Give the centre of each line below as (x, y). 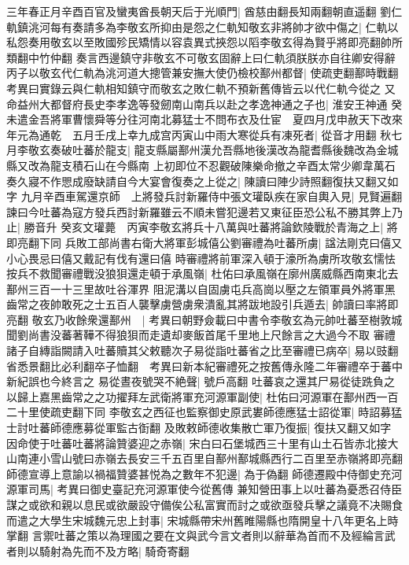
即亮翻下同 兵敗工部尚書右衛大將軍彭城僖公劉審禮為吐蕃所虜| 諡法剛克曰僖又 (204, 242)
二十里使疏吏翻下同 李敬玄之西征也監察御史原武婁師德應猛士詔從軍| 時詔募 (199, 412)
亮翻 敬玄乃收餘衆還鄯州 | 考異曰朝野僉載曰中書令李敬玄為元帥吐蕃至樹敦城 (204, 319)
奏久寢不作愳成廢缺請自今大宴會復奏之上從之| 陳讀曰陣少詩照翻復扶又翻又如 (203, 181)
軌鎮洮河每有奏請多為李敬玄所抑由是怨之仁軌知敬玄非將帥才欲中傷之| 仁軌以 (203, 26)
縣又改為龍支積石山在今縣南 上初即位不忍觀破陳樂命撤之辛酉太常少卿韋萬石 (201, 165)
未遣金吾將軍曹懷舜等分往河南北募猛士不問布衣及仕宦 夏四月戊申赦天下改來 (204, 119)
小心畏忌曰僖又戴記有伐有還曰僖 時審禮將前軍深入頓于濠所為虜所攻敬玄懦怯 (201, 258)
